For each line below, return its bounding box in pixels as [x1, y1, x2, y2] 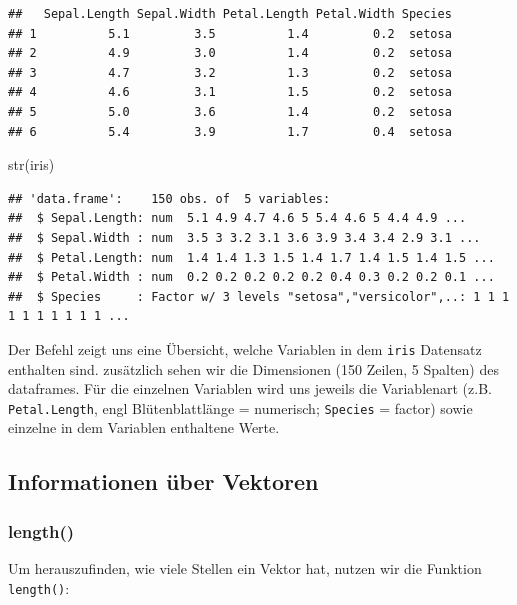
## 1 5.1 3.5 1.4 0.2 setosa [8, 26, 452, 41]
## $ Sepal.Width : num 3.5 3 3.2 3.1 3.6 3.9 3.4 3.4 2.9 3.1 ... [8, 230, 481, 245]
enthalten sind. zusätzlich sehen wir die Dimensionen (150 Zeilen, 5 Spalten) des [8, 358, 499, 379]
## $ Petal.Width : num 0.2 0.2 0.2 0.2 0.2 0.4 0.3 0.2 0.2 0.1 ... [8, 270, 495, 285]
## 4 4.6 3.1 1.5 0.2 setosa [8, 85, 452, 100]
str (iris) [8, 154, 55, 175]
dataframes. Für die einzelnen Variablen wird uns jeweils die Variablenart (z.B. [8, 378, 492, 399]
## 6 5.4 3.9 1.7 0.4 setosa [8, 124, 452, 139]
